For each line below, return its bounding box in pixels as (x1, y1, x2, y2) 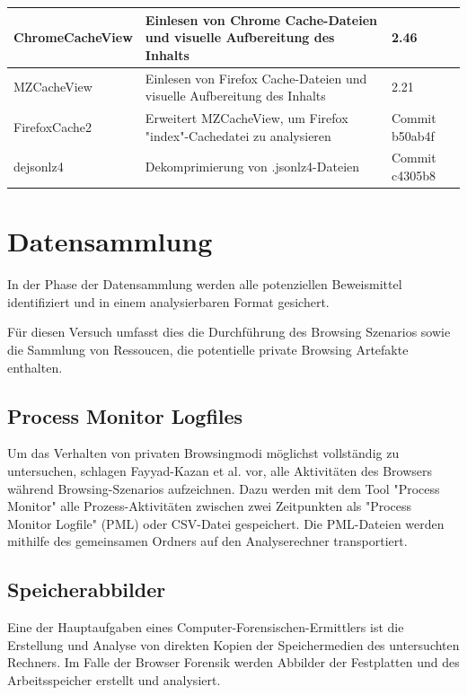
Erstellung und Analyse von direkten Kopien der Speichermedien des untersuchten (7, 635, 460, 654)
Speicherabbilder (7, 576, 166, 603)
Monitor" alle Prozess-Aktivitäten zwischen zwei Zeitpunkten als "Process (7, 497, 412, 515)
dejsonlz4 (13, 157, 64, 176)
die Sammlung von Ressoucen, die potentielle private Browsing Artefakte (7, 340, 409, 358)
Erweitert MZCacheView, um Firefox (145, 108, 348, 127)
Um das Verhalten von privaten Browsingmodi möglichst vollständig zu (7, 444, 400, 462)
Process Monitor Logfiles (7, 401, 243, 429)
